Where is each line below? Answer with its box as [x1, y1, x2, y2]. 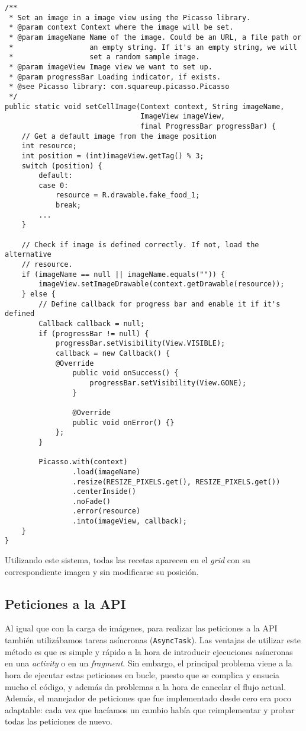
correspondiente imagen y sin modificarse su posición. [5, 565, 199, 577]
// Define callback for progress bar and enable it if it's [38, 299, 281, 308]
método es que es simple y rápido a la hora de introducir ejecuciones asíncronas [5, 645, 293, 657]
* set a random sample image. [9, 53, 200, 62]
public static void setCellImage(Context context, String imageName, [5, 102, 285, 111]
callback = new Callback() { [55, 349, 170, 357]
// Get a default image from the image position [21, 132, 217, 141]
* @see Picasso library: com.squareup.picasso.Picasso [9, 82, 230, 91]
